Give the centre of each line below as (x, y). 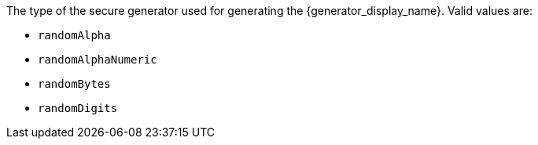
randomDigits (78, 108)
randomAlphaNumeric (98, 60)
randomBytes (74, 84)
